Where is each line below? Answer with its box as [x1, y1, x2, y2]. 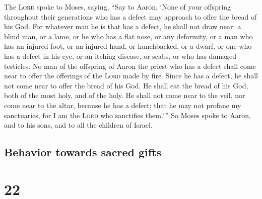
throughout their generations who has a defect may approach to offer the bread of [4, 11, 257, 22]
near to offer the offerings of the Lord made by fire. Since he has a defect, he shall [4, 70, 258, 81]
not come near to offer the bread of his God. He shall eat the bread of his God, [4, 80, 248, 90]
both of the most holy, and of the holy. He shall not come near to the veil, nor [4, 90, 245, 101]
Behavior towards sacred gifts [4, 144, 162, 160]
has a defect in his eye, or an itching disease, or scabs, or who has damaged [4, 50, 237, 61]
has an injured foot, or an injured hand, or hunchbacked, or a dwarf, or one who [4, 41, 252, 51]
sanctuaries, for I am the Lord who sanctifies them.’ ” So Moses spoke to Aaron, [4, 110, 251, 120]
